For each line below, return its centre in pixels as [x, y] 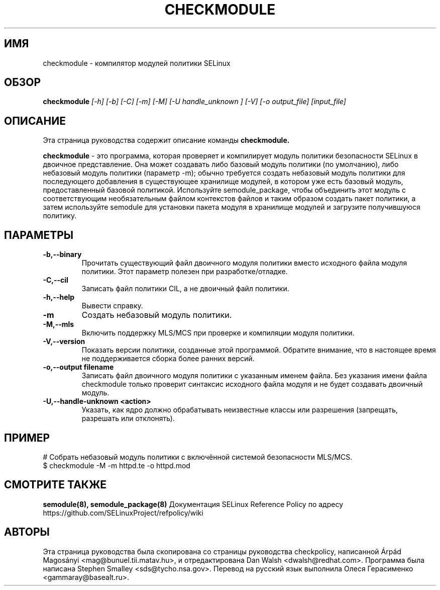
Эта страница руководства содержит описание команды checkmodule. [166, 140]
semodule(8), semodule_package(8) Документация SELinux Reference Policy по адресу [193, 504]
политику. [60, 216]
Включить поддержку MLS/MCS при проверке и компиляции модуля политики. [218, 333]
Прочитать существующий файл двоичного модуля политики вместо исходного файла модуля [244, 263]
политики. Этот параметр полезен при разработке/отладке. [185, 272]
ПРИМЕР [27, 438]
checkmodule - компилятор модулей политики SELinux [137, 63]
